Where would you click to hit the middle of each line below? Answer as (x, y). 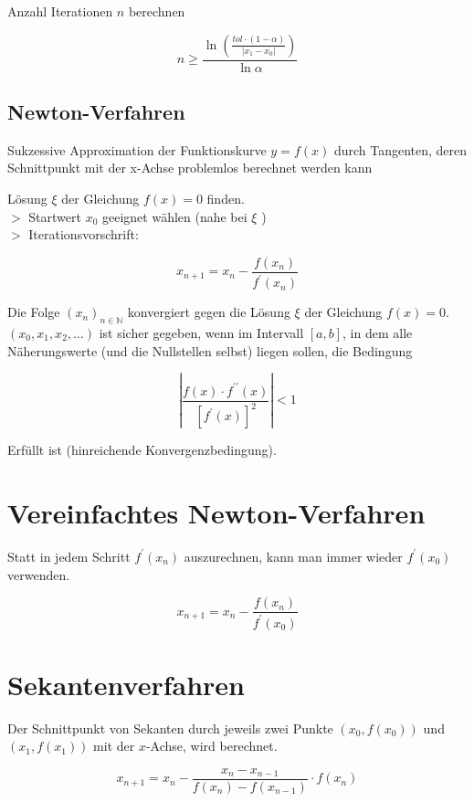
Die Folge (34, 312)
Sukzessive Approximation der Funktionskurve (137, 149)
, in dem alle (378, 332)
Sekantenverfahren (126, 684)
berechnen (157, 11)
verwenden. (39, 574)
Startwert (55, 216)
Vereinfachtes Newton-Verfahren (216, 513)
